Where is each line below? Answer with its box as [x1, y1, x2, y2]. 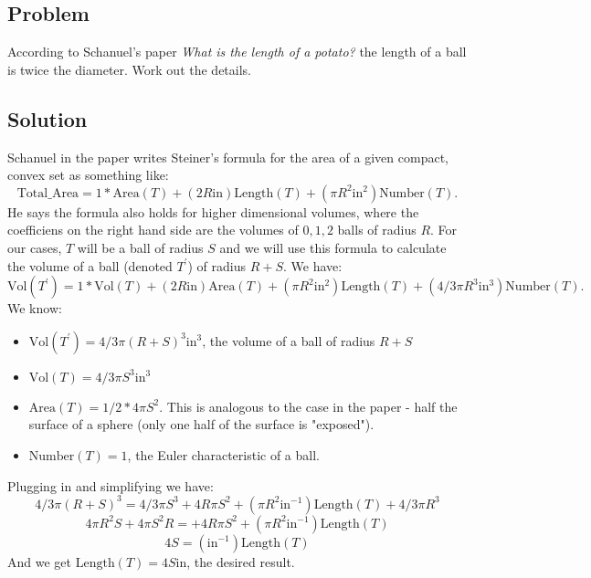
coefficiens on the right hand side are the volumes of [7, 220, 299, 239]
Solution [7, 104, 88, 132]
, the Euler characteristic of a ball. [127, 445, 320, 464]
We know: [7, 299, 62, 318]
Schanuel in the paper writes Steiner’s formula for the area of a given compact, [7, 147, 449, 166]
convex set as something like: [7, 165, 169, 184]
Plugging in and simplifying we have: [7, 476, 214, 495]
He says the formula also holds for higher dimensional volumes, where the [7, 202, 419, 221]
